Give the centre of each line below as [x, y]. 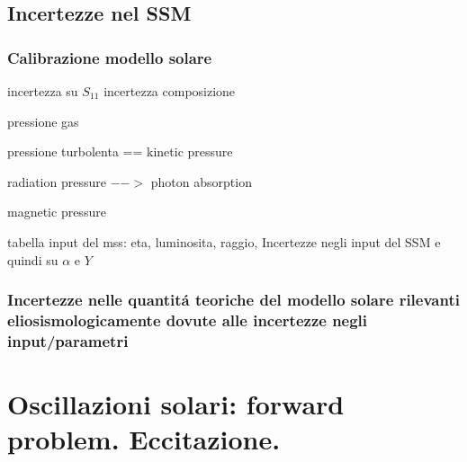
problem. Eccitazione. [144, 439]
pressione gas [43, 121]
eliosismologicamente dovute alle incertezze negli [188, 320]
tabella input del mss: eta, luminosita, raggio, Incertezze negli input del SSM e [224, 241]
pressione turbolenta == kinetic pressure [120, 151]
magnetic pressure [57, 212]
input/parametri [68, 340]
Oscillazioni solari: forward [176, 404]
